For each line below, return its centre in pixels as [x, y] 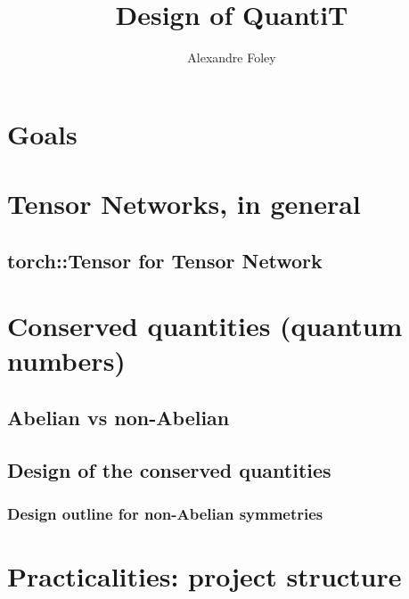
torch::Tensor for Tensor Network [165, 260]
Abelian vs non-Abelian [119, 418]
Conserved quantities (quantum [205, 326]
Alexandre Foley [232, 57]
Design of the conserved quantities [169, 469]
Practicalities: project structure [204, 576]
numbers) [66, 361]
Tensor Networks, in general [184, 204]
